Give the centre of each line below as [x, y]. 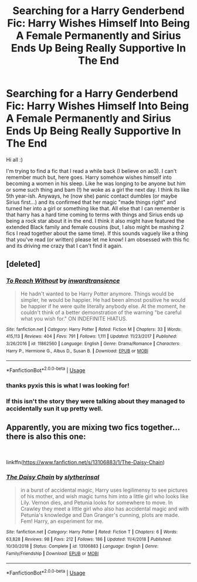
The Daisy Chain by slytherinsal [53, 477]
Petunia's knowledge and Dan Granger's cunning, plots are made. [100, 515]
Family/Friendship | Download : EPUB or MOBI [52, 553]
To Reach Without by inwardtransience [63, 281]
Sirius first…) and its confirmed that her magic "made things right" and [91, 202]
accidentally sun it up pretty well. [55, 409]
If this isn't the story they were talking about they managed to [96, 401]
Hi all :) [15, 159]
